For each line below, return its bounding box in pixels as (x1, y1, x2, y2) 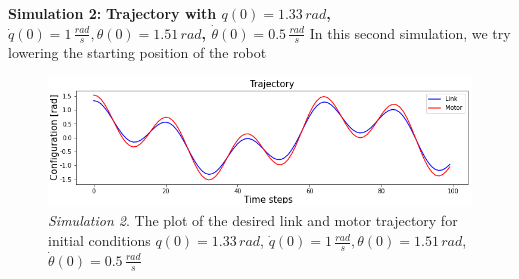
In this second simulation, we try (309, 22, 511, 43)
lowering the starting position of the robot (8, 42, 267, 63)
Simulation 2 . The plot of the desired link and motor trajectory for (48, 210, 458, 231)
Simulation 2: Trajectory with (8, 3, 217, 23)
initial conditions (48, 230, 151, 251)
